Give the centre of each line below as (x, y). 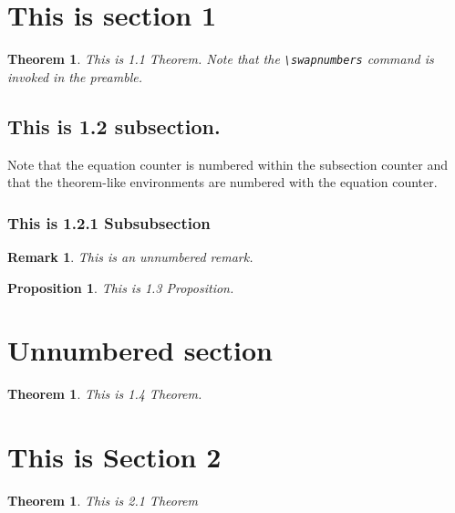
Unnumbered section (140, 350)
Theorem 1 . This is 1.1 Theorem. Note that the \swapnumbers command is (221, 59)
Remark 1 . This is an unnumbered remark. (130, 256)
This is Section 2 (114, 457)
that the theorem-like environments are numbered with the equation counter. (222, 182)
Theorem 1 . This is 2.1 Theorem (103, 501)
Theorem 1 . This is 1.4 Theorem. (105, 394)
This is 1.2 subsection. (114, 126)
